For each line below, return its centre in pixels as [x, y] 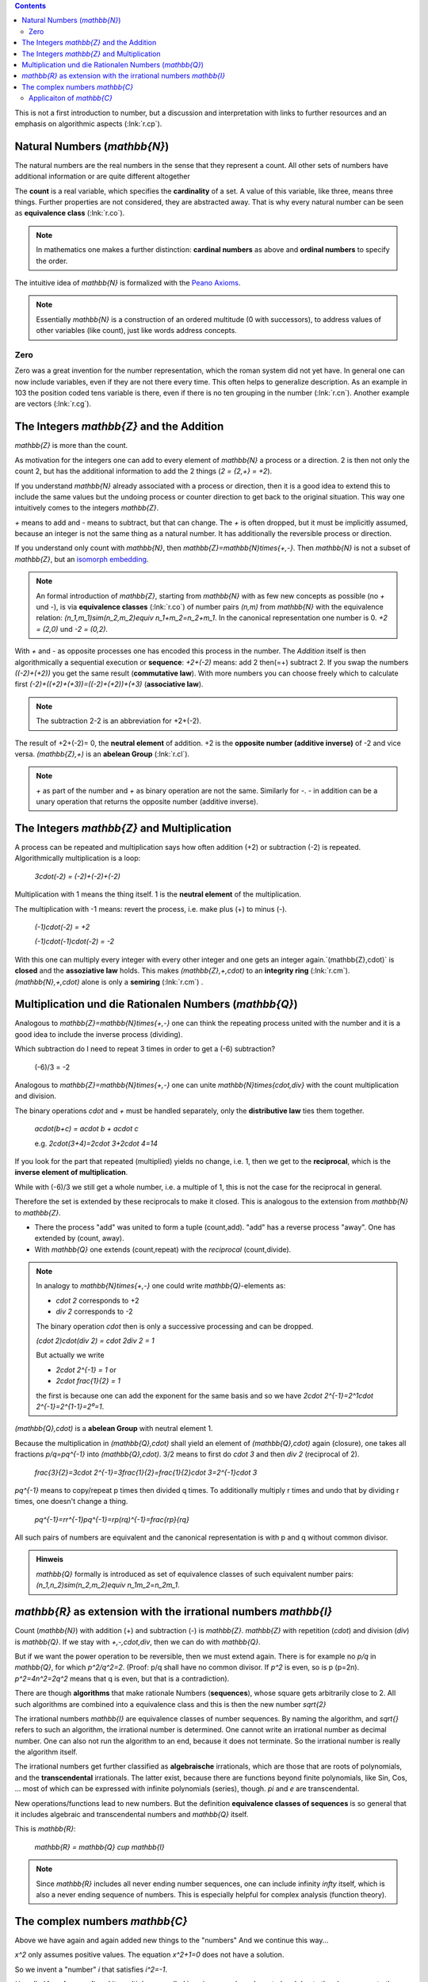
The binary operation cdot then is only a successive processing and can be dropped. [175, 1326]
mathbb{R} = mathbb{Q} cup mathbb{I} [99, 1846]
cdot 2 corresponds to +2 [97, 1300]
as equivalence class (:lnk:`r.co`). [70, 213]
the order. [52, 261]
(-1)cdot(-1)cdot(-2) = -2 [75, 941]
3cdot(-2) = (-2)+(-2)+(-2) [77, 876]
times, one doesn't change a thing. [71, 1502]
